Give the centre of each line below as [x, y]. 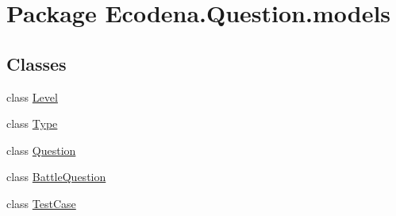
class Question [41, 150]
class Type [32, 123]
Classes [37, 63]
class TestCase [41, 203]
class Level [32, 96]
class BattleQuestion [56, 177]
